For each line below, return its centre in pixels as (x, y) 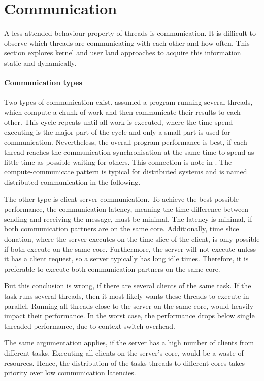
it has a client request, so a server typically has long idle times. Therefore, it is (126, 259)
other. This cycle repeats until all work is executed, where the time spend (119, 122)
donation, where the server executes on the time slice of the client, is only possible (132, 239)
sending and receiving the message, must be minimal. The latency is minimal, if (128, 218)
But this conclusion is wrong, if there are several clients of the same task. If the (128, 286)
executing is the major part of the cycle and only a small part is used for (117, 132)
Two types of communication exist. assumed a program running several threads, (128, 102)
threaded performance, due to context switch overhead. (90, 325)
